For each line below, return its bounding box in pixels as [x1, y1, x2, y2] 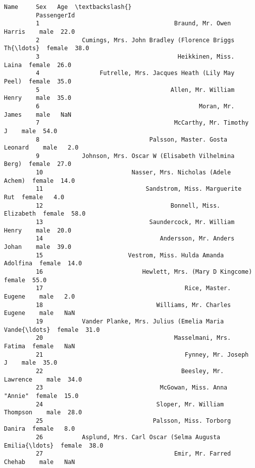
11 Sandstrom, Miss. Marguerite [36, 185, 242, 193]
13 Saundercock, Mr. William [36, 219, 235, 226]
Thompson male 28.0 [4, 409, 82, 416]
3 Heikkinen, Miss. [36, 53, 235, 60]
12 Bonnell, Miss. [36, 202, 220, 209]
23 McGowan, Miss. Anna [36, 384, 228, 391]
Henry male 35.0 [4, 94, 72, 102]
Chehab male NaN [4, 459, 75, 466]
